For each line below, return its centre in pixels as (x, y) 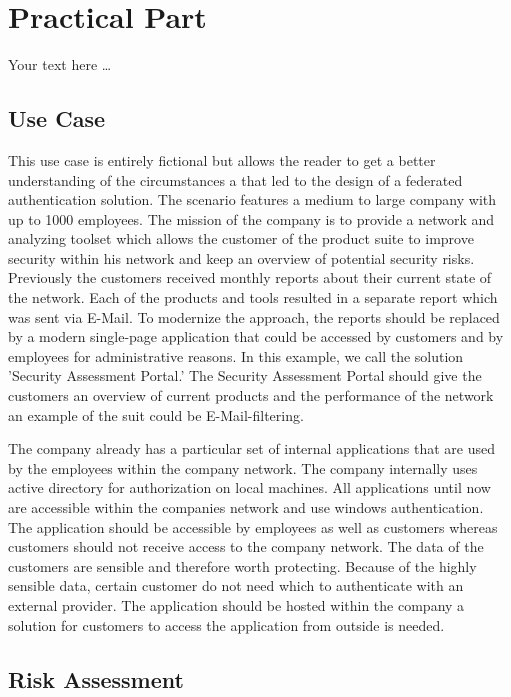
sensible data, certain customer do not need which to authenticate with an (236, 585)
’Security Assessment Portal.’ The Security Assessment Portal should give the (245, 375)
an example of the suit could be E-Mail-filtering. (156, 414)
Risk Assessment (96, 678)
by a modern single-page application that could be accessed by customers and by (256, 336)
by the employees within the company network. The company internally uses (243, 467)
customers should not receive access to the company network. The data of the (246, 546)
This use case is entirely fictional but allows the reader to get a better (222, 159)
